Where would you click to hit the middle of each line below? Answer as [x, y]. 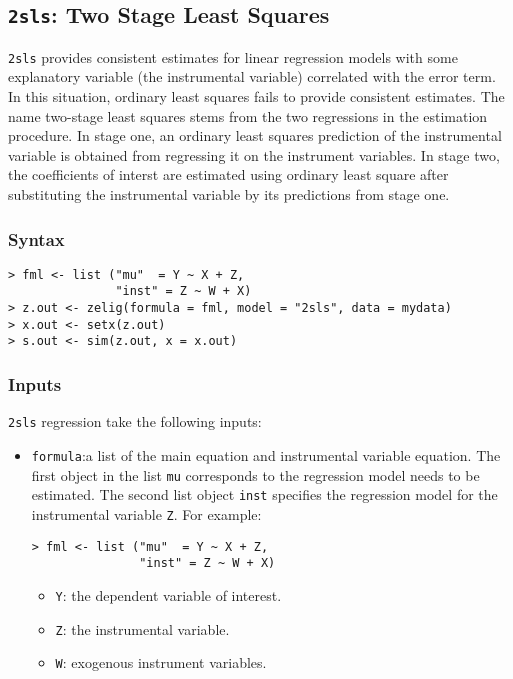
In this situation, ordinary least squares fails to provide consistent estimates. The [256, 96]
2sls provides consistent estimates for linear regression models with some [233, 56]
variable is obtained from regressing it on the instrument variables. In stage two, [254, 154]
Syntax [36, 238]
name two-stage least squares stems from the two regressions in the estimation [248, 115]
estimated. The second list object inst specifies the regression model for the [264, 494]
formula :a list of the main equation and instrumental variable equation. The [266, 454]
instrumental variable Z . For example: [146, 513]
